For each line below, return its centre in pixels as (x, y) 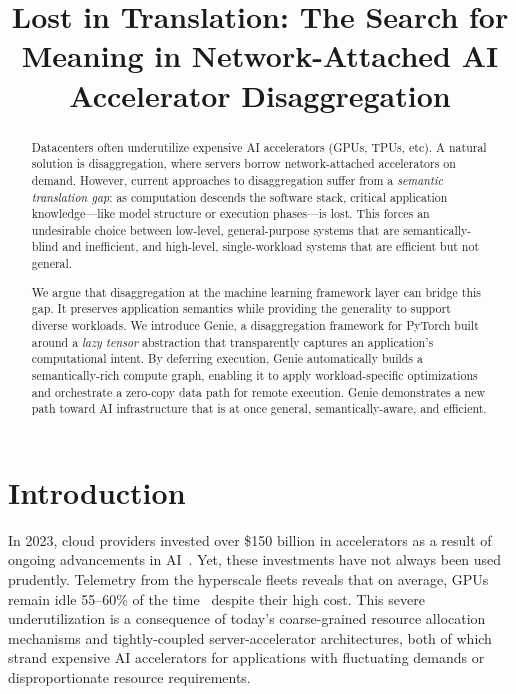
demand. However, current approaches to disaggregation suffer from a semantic (237, 179)
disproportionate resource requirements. (129, 677)
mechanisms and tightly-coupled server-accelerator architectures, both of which (250, 637)
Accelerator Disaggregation (260, 94)
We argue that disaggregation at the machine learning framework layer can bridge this (256, 291)
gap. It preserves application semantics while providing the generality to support (241, 308)
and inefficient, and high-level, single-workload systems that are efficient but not (271, 246)
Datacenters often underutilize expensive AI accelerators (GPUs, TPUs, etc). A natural (259, 146)
